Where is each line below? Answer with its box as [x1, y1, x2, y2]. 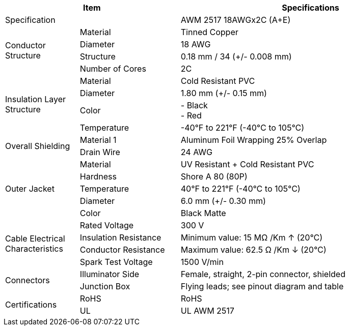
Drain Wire [79, 147, 120, 157]
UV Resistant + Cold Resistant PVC [180, 159, 314, 169]
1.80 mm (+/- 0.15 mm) [180, 88, 267, 98]
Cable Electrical [5, 233, 65, 244]
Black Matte [180, 208, 226, 218]
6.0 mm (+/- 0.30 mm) [180, 196, 266, 206]
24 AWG [180, 147, 212, 157]
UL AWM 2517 [180, 306, 234, 316]
